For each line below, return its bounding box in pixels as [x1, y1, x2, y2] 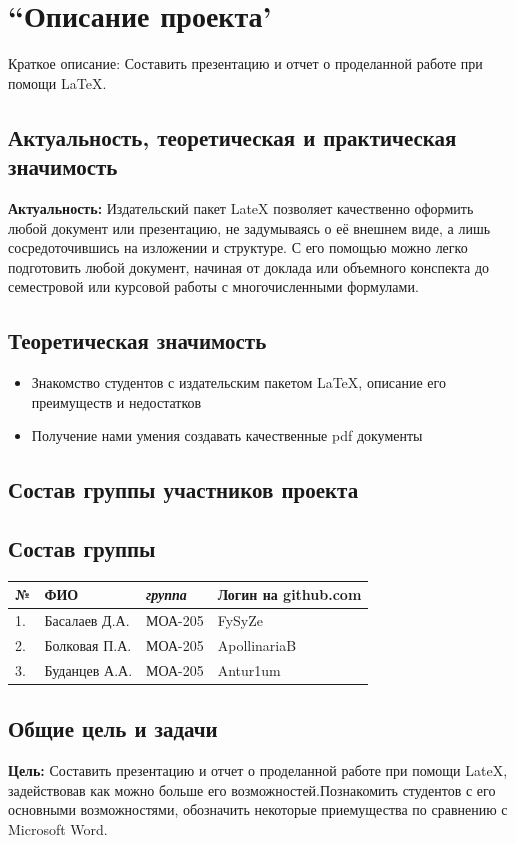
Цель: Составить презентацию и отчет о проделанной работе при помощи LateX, [8, 760, 508, 781]
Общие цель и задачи [8, 713, 218, 744]
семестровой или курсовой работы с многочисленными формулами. [8, 276, 419, 297]
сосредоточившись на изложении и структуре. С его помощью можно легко [8, 237, 468, 258]
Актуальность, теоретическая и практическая [8, 121, 457, 152]
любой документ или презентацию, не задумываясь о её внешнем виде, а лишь [8, 217, 491, 238]
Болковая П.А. [44, 635, 132, 656]
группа [146, 584, 187, 605]
